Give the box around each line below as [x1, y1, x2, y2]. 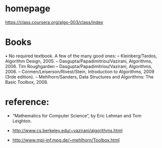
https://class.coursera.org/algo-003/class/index [5, 19, 104, 25]
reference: [5, 97, 50, 108]
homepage [5, 3, 51, 14]
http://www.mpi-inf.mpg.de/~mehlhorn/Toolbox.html [12, 137, 120, 143]
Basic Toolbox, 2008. [5, 79, 49, 85]
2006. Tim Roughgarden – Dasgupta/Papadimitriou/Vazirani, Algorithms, [5, 63, 153, 69]
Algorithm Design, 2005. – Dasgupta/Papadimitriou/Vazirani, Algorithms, [5, 58, 153, 64]
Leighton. [12, 118, 32, 124]
